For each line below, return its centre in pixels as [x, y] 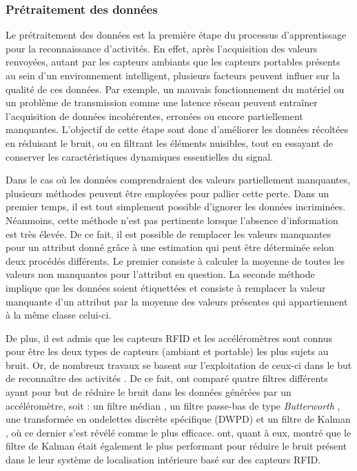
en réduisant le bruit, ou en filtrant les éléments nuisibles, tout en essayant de [170, 142]
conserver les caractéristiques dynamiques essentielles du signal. [140, 156]
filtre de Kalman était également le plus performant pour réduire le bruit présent [176, 446]
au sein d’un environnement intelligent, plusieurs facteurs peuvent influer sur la [173, 75]
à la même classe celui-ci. [59, 315]
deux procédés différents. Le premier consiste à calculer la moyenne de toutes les [175, 260]
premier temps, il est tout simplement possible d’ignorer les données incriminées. [176, 207]
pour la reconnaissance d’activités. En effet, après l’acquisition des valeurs [162, 48]
